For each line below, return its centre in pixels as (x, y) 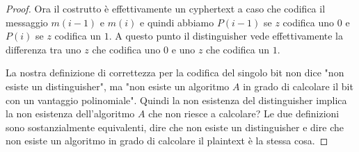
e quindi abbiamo (177, 22)
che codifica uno (126, 49)
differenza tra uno (43, 49)
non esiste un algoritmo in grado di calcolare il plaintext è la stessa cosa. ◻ (167, 141)
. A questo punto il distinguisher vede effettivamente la (226, 36)
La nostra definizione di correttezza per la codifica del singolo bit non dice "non (175, 73)
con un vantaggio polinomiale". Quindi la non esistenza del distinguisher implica (176, 100)
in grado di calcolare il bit (298, 86)
